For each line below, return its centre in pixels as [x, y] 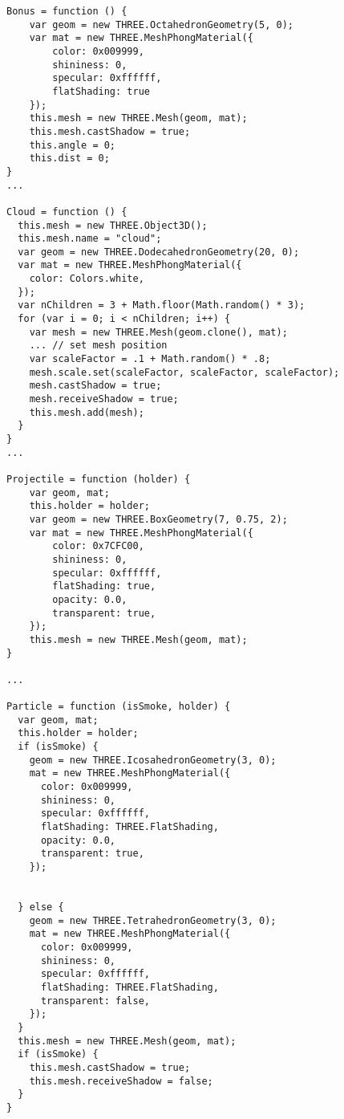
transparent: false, [95, 1001]
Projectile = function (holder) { [99, 479]
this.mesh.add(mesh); [87, 412]
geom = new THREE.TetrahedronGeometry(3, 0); [153, 920]
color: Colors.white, [87, 279]
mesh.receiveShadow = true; [104, 399]
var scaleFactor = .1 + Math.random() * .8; [150, 359]
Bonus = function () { [67, 11]
